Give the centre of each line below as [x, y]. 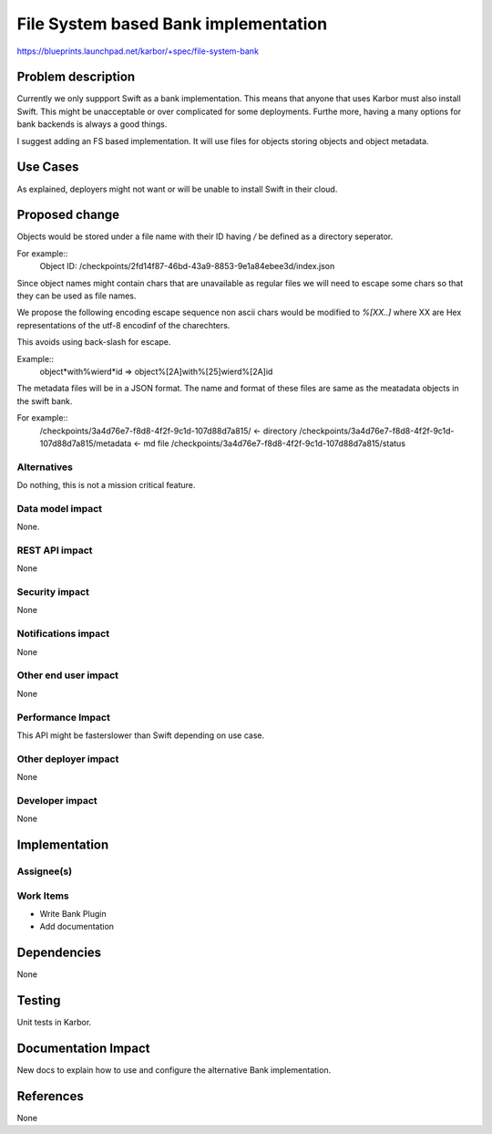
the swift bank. [45, 401]
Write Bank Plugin [73, 913]
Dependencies [59, 953]
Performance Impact [64, 717]
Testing [39, 1000]
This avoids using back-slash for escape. [94, 342]
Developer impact [57, 800]
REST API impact [55, 550]
